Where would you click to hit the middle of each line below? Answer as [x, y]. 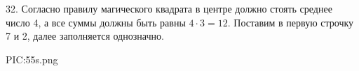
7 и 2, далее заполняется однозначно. [85, 36]
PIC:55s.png [32, 59]
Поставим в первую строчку [294, 22]
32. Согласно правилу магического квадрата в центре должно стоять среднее [169, 8]
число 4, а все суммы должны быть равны [96, 22]
